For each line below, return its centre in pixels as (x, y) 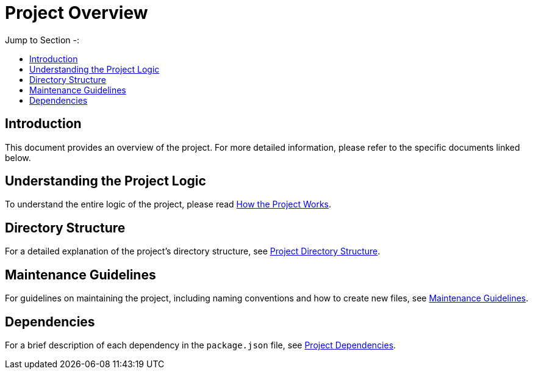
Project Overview (77, 13)
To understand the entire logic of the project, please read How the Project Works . (168, 204)
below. (18, 157)
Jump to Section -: (42, 40)
